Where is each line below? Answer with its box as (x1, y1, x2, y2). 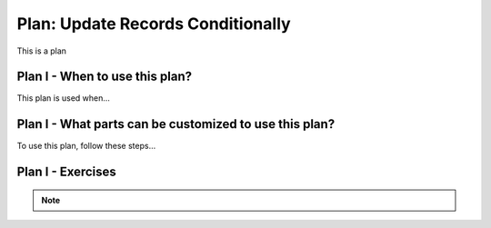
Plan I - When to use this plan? (16, 69, 193, 84)
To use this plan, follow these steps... (16, 141, 156, 152)
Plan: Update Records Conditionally (16, 14, 291, 34)
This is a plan (16, 45, 67, 56)
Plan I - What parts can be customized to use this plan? (16, 116, 336, 132)
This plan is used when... (16, 93, 111, 104)
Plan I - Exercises (16, 164, 117, 180)
